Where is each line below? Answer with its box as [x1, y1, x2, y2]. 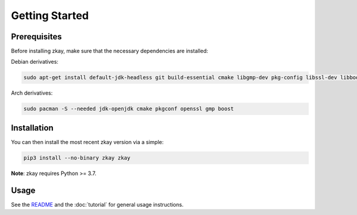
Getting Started [11, 9, 89, 22]
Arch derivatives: [11, 89, 53, 96]
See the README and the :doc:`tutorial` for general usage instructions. [11, 201, 184, 208]
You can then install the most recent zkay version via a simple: [11, 138, 164, 145]
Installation [11, 123, 54, 133]
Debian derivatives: [11, 58, 59, 66]
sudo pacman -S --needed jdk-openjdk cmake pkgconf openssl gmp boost [23, 105, 234, 113]
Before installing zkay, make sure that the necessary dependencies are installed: [11, 48, 208, 55]
